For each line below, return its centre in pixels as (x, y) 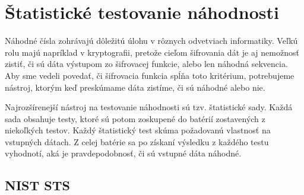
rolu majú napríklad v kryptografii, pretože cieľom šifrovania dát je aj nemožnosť (152, 52)
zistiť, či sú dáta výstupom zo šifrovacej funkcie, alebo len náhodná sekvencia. (146, 64)
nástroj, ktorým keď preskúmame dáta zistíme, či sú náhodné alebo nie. (135, 87)
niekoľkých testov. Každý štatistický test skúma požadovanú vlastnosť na (138, 130)
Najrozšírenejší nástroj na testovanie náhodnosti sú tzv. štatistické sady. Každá (149, 107)
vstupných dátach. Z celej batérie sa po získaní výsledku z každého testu (137, 141)
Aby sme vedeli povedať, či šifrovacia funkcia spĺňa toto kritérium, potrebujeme (150, 75)
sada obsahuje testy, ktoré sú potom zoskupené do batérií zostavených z (135, 118)
